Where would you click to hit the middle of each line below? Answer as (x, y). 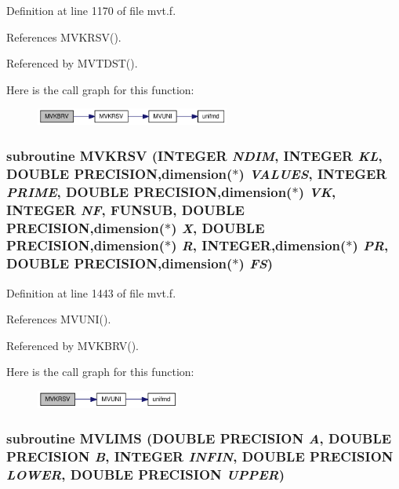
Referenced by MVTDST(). (72, 63)
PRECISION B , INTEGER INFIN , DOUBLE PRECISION (200, 456)
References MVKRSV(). (64, 36)
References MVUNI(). (59, 319)
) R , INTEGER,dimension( (259, 245)
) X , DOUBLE (218, 227)
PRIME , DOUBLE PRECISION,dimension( (149, 191)
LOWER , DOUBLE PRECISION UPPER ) (145, 474)
